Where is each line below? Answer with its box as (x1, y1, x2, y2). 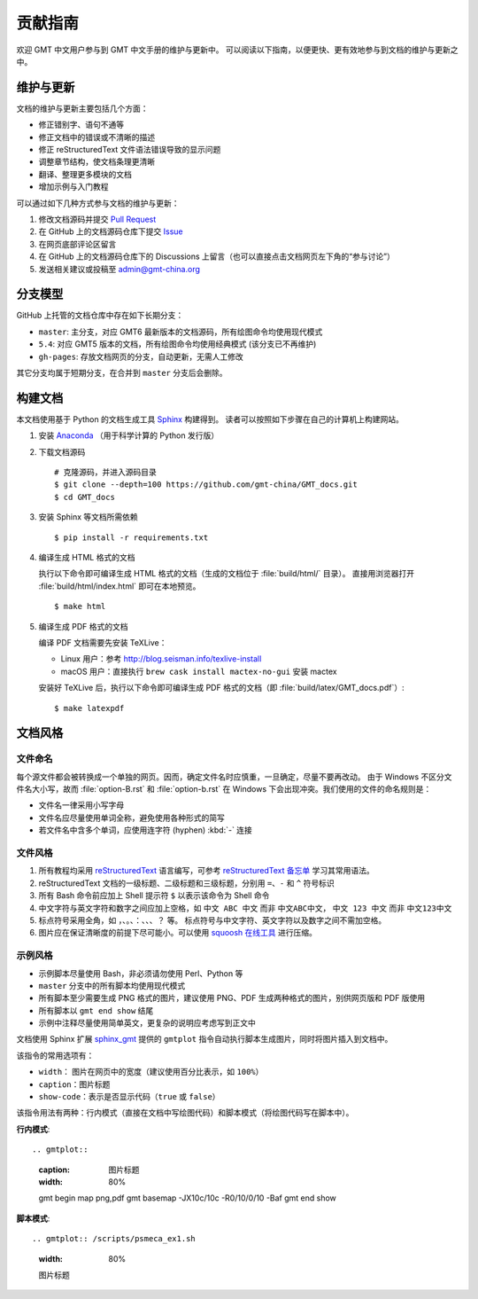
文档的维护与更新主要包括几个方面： (16, 103, 149, 113)
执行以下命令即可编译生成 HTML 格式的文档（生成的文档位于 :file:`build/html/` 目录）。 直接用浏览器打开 (38, 568, 415, 579)
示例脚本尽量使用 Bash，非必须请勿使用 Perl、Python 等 (38, 967, 243, 979)
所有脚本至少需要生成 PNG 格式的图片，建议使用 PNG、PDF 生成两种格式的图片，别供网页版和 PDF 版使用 (38, 993, 426, 1004)
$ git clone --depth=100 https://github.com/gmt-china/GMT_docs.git (54, 480, 358, 489)
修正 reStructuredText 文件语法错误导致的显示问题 (38, 145, 221, 155)
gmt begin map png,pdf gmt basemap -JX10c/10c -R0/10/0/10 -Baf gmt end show (38, 1193, 336, 1203)
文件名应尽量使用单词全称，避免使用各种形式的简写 (38, 812, 225, 823)
